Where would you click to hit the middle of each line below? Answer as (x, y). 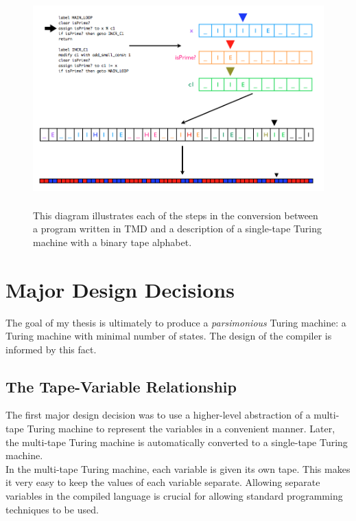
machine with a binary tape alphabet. (112, 242)
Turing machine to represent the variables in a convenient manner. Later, (181, 429)
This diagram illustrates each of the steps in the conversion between (176, 215)
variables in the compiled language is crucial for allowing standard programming (174, 496)
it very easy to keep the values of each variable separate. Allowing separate (163, 482)
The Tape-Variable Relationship (121, 386)
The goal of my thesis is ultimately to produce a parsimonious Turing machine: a (176, 322)
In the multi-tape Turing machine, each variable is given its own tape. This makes (178, 468)
